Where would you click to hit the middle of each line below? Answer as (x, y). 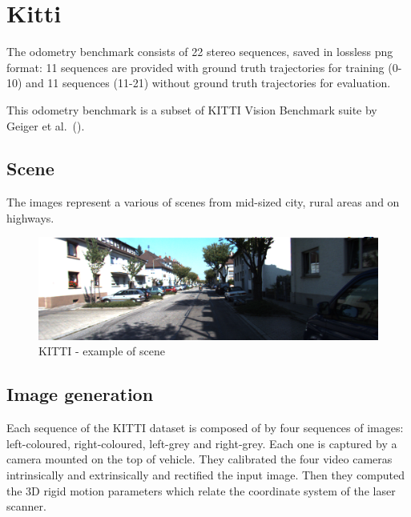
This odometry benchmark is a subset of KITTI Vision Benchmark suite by (192, 109)
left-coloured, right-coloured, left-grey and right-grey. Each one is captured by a (202, 443)
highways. (30, 217)
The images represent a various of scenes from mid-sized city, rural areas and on (203, 202)
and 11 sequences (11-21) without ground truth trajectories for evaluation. (208, 83)
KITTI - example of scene (102, 351)
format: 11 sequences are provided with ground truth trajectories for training (195, 67)
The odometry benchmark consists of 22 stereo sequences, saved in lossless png (200, 52)
